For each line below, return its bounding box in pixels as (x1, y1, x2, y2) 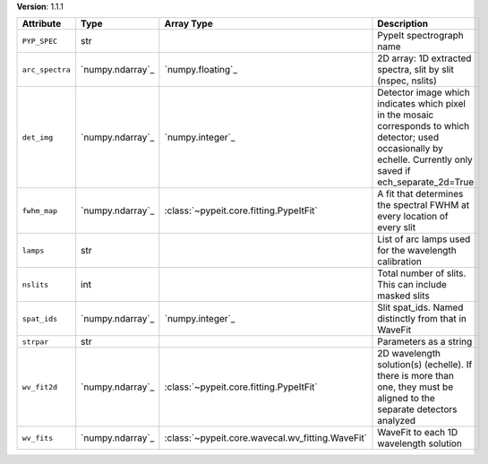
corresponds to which (377, 120, 470, 133)
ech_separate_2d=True (377, 176, 475, 188)
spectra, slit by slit (377, 64, 454, 76)
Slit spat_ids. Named (377, 301, 464, 314)
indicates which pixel (377, 98, 466, 110)
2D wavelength (377, 348, 441, 360)
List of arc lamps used (377, 233, 471, 245)
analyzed (377, 415, 416, 427)
